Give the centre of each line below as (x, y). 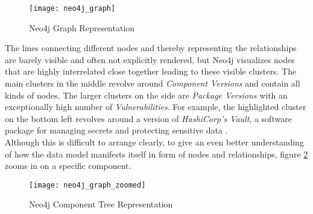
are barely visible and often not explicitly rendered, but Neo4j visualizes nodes (150, 59)
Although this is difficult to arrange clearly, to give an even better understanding (154, 142)
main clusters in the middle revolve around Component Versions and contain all (153, 83)
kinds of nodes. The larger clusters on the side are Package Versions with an (146, 95)
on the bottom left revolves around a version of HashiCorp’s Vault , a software (148, 118)
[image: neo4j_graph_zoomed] (87, 185)
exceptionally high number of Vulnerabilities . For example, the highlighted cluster (156, 107)
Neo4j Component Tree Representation (101, 204)
